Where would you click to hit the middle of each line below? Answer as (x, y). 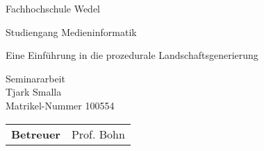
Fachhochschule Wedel (53, 8)
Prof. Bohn (98, 134)
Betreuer (36, 134)
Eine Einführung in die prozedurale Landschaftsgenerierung (132, 55)
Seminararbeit (36, 78)
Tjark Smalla (34, 92)
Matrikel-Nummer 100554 (60, 105)
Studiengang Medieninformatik (71, 32)
